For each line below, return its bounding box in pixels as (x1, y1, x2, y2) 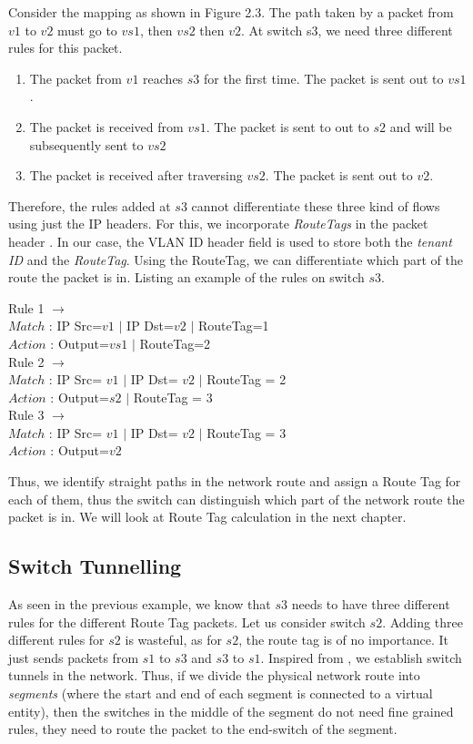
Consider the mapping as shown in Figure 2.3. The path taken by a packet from (8, 3, 454, 21)
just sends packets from (8, 647, 139, 667)
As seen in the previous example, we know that (8, 595, 271, 614)
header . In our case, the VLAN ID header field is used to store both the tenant (8, 231, 452, 250)
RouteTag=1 (197, 316, 269, 335)
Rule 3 (8, 405, 45, 424)
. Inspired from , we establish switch (260, 647, 462, 667)
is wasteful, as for (125, 630, 222, 649)
